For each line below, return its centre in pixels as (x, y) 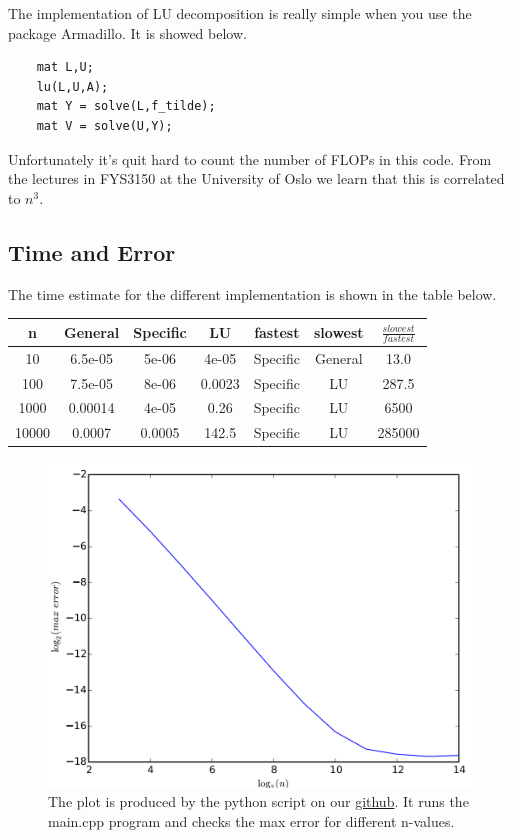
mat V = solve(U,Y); (104, 125)
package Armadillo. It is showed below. (127, 32)
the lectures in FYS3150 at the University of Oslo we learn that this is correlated (256, 178)
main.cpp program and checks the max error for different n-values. (251, 820)
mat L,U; (65, 67)
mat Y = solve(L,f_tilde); (126, 106)
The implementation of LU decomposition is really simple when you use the (240, 13)
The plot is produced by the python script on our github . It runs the (258, 801)
